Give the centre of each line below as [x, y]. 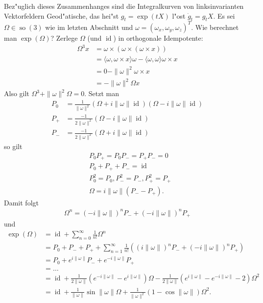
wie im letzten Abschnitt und [89, 27]
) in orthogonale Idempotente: [158, 38]
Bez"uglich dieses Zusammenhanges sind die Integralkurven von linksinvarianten [124, 6]
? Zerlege [64, 38]
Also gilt [17, 93]
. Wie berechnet [215, 27]
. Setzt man [102, 93]
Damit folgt [21, 202]
